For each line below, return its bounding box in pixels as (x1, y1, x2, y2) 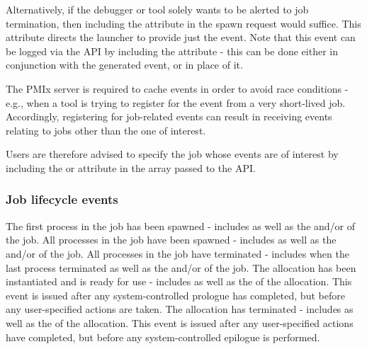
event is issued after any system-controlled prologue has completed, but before (6, 287, 345, 302)
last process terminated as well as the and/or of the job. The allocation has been (6, 260, 356, 275)
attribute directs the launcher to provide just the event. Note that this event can (6, 30, 356, 45)
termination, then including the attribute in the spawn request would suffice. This (6, 16, 361, 30)
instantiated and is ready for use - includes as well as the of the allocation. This (6, 274, 352, 289)
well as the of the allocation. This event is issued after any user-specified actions (6, 315, 354, 330)
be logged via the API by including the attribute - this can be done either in (6, 43, 339, 58)
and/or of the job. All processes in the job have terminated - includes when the (6, 246, 349, 261)
